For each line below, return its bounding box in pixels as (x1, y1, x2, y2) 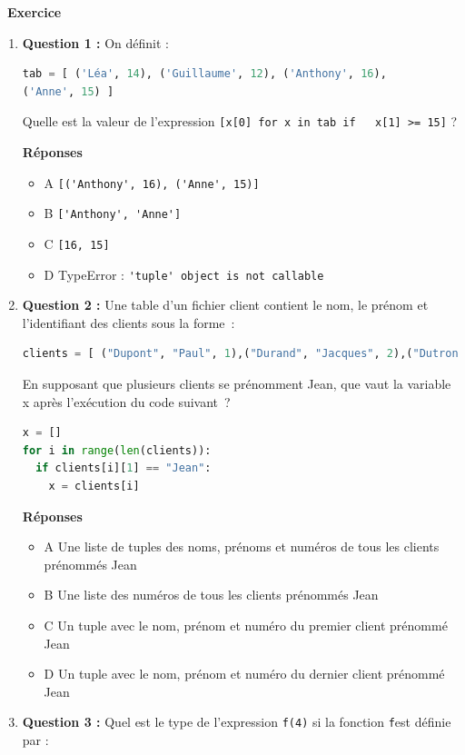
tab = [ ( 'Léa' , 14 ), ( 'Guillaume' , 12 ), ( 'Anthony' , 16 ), (22, 67, 387, 81)
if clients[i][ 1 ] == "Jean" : (35, 462, 212, 475)
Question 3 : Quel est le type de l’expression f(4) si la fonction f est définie (22, 712, 451, 731)
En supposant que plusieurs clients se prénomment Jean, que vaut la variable (22, 374, 451, 393)
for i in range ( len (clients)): (22, 443, 212, 457)
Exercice (7, 3, 62, 21)
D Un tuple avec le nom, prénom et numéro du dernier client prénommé (44, 664, 445, 683)
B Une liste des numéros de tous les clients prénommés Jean (44, 585, 379, 604)
